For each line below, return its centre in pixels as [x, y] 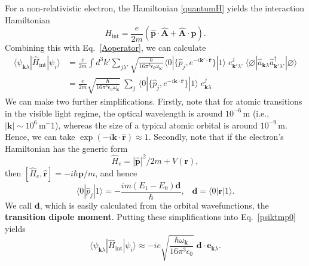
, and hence [116, 172]
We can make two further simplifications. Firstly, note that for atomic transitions [154, 101]
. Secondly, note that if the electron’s [216, 137]
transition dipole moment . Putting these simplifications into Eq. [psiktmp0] [150, 217]
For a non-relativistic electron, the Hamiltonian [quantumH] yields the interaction [155, 8]
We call [19, 205]
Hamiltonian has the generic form [66, 148]
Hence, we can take [40, 137]
